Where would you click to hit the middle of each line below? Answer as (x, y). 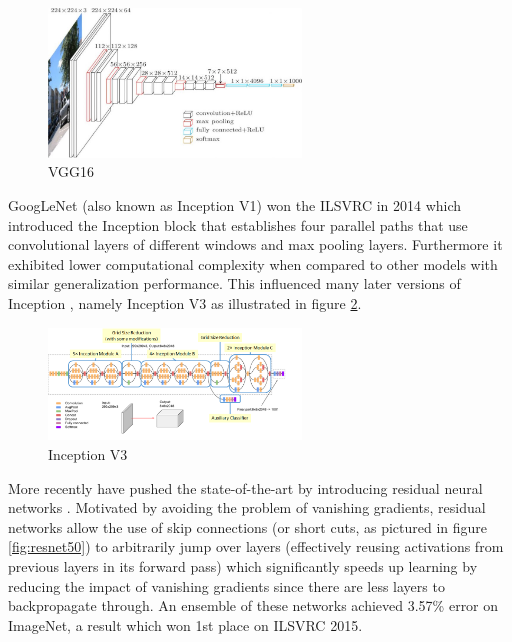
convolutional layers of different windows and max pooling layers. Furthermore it (255, 244)
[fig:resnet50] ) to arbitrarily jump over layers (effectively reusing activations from (256, 546)
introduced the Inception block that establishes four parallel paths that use (238, 224)
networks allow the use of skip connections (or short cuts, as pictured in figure (248, 526)
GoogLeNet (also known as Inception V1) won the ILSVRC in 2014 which (235, 204)
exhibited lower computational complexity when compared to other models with (253, 263)
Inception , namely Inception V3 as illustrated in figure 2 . (185, 302)
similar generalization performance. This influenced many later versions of (234, 283)
